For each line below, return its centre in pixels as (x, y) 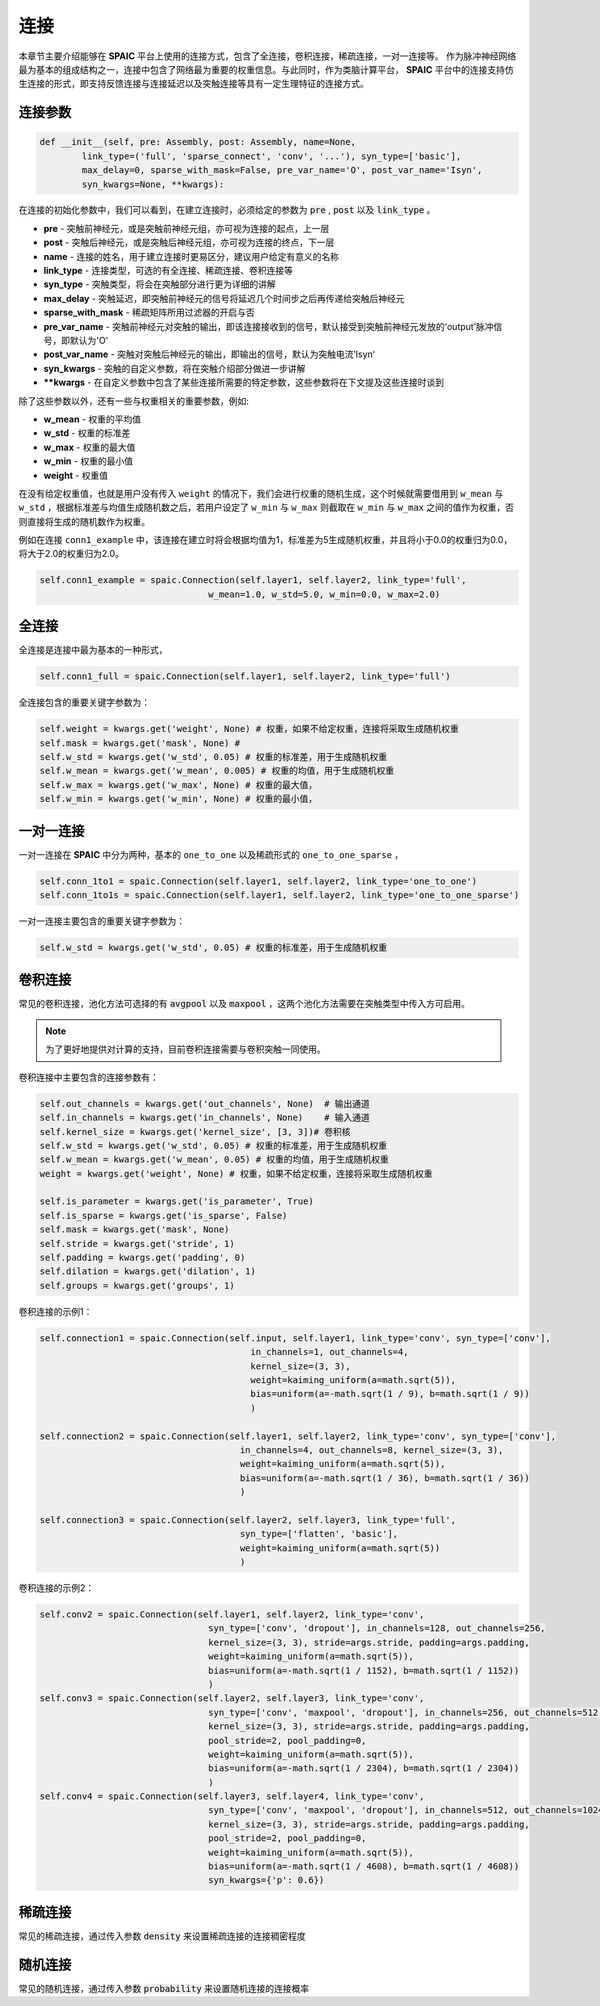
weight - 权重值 (76, 475)
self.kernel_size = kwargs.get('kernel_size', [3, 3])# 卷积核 (195, 1131)
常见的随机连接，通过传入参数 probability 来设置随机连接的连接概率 (164, 1988)
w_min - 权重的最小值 (88, 461)
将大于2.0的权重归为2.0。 (71, 554)
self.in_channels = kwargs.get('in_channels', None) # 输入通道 (204, 1118)
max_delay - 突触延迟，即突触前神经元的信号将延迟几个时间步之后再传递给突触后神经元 (224, 298)
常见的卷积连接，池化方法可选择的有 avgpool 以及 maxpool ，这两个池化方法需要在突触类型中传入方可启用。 (244, 1003)
